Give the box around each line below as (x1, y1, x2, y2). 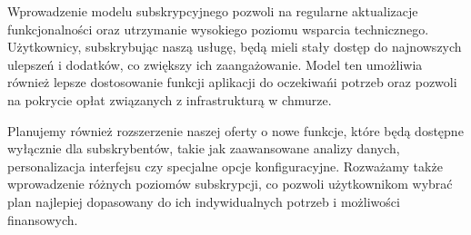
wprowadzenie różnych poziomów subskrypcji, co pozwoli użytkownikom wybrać (7, 174, 453, 193)
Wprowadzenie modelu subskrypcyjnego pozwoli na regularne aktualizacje (7, 2, 418, 20)
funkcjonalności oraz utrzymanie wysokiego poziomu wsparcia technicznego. (7, 19, 429, 38)
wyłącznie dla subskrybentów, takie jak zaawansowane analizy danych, (7, 139, 400, 158)
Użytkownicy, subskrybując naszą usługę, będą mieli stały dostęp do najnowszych (7, 37, 462, 56)
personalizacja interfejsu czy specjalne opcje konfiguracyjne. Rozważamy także (7, 156, 443, 175)
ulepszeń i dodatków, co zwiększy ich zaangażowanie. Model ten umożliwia (7, 54, 423, 73)
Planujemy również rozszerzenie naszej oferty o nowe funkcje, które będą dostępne (7, 121, 464, 140)
